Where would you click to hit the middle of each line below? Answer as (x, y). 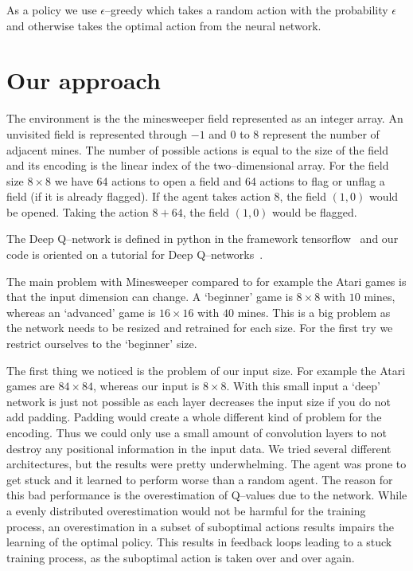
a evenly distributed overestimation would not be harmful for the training (186, 510)
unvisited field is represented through (97, 133)
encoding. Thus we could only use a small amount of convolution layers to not (197, 432)
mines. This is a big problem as (314, 312)
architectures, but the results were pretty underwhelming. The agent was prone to (206, 464)
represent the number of (321, 133)
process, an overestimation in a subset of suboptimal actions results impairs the (201, 526)
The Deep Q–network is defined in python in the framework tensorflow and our (203, 239)
